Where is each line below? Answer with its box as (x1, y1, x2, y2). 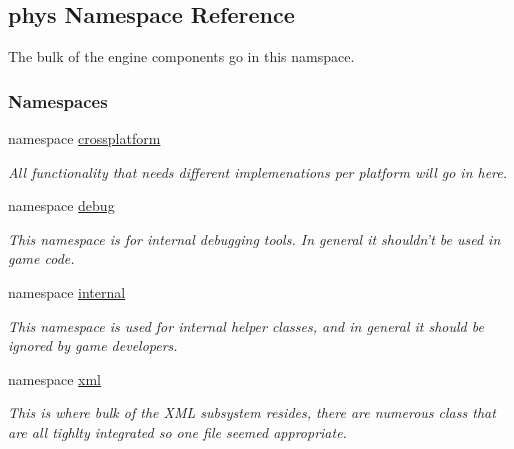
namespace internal (8, 281, 126, 302)
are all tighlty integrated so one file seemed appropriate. (8, 421, 347, 442)
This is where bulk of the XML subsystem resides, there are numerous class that (8, 402, 496, 423)
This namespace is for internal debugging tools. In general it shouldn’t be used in (8, 228, 501, 249)
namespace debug (8, 195, 115, 216)
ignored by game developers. (8, 335, 178, 356)
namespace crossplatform (8, 128, 161, 149)
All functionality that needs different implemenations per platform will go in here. (8, 161, 508, 182)
